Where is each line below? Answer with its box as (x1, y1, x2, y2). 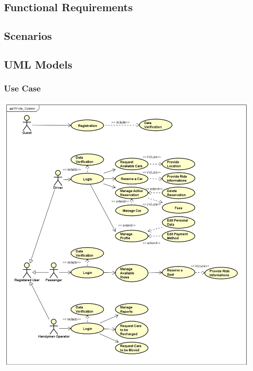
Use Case (4, 82, 41, 94)
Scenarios (4, 28, 52, 43)
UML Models (4, 56, 72, 71)
